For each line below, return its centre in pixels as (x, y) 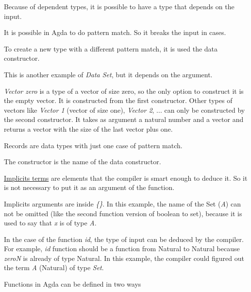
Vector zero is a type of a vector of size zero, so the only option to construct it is (124, 91)
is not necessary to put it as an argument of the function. (89, 187)
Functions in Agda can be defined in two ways (73, 284)
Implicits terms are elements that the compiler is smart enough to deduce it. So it (126, 178)
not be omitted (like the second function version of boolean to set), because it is (123, 213)
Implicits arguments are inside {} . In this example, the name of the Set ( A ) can (122, 203)
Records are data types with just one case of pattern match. (93, 145)
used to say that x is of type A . (50, 223)
